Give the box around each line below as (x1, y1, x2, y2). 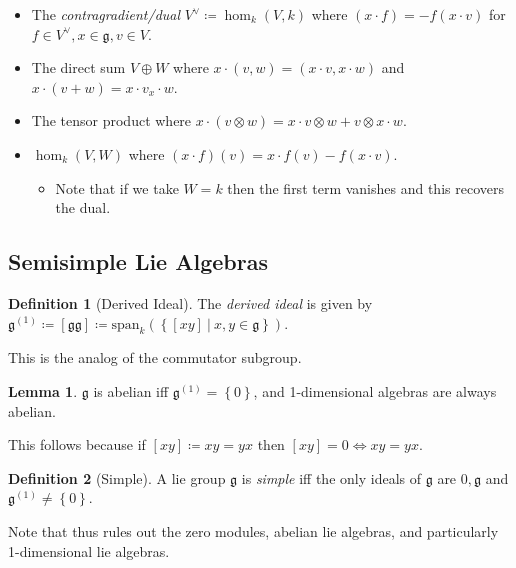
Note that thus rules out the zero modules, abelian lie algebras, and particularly (8, 520, 499, 541)
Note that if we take (55, 177, 179, 198)
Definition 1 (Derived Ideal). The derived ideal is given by (8, 292, 373, 313)
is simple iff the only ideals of (241, 467, 422, 488)
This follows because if (8, 434, 146, 455)
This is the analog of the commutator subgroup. (8, 347, 302, 368)
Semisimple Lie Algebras (8, 246, 268, 277)
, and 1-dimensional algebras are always (253, 380, 497, 401)
